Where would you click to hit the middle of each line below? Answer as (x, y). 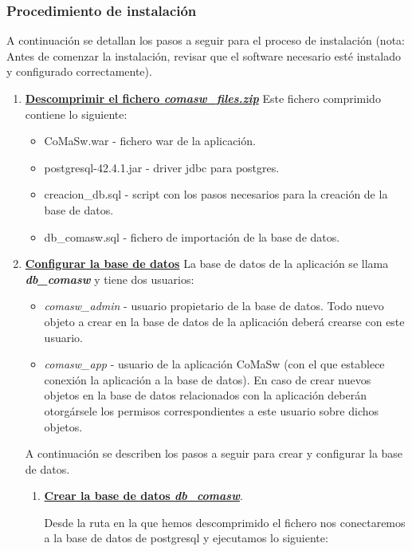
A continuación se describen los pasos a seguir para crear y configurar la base (214, 453)
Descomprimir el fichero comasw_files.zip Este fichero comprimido (203, 98)
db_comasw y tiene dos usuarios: (110, 279)
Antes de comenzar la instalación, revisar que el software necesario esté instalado (204, 55)
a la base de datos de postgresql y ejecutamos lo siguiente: (186, 538)
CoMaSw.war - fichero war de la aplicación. (150, 141)
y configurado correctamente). (79, 71)
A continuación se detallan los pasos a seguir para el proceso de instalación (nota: (206, 40)
